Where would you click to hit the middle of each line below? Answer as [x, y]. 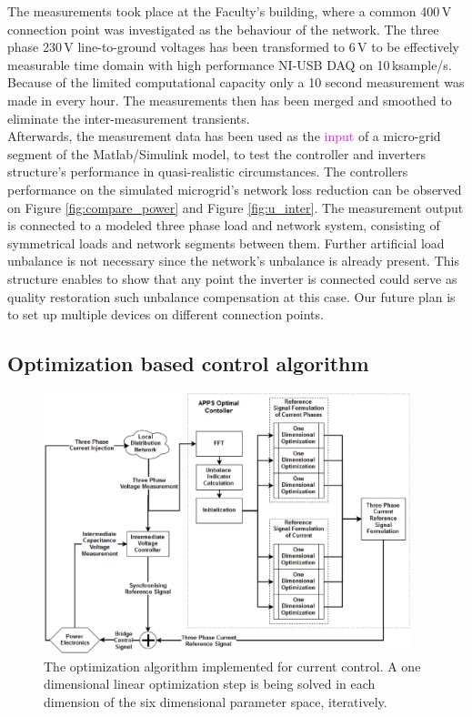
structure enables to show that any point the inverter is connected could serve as [232, 278]
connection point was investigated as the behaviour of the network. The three [223, 29]
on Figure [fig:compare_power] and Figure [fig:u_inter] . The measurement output [236, 207]
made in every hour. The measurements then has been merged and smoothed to [230, 100]
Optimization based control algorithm [188, 364]
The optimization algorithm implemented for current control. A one [232, 666]
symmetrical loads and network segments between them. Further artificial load [226, 242]
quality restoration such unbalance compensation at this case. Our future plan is [231, 296]
